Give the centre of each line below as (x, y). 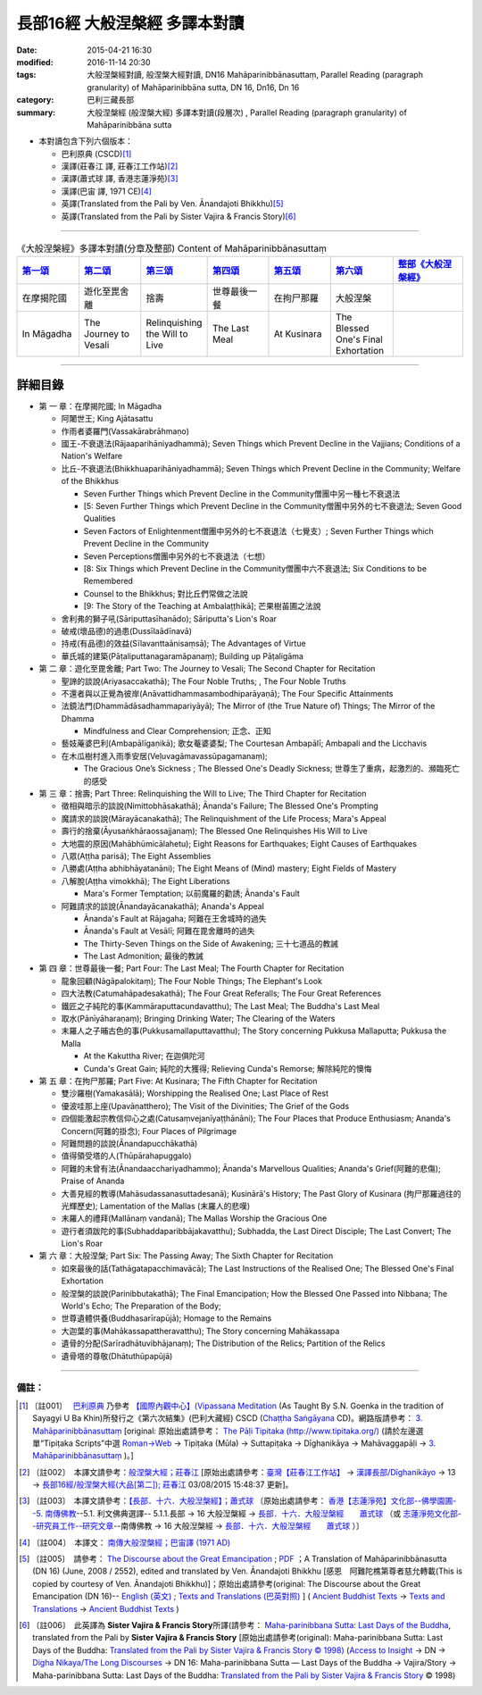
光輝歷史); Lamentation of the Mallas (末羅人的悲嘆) (155, 1206)
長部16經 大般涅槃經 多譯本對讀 (130, 23)
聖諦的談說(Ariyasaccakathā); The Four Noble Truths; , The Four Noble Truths (204, 681)
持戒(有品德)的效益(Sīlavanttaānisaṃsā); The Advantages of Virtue (184, 644)
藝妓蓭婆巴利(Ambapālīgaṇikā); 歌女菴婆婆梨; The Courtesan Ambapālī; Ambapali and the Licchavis (244, 743)
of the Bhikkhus (90, 481)
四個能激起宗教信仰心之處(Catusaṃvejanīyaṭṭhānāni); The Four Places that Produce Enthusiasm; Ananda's (256, 1119)
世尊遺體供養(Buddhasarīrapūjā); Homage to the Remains (166, 1318)
